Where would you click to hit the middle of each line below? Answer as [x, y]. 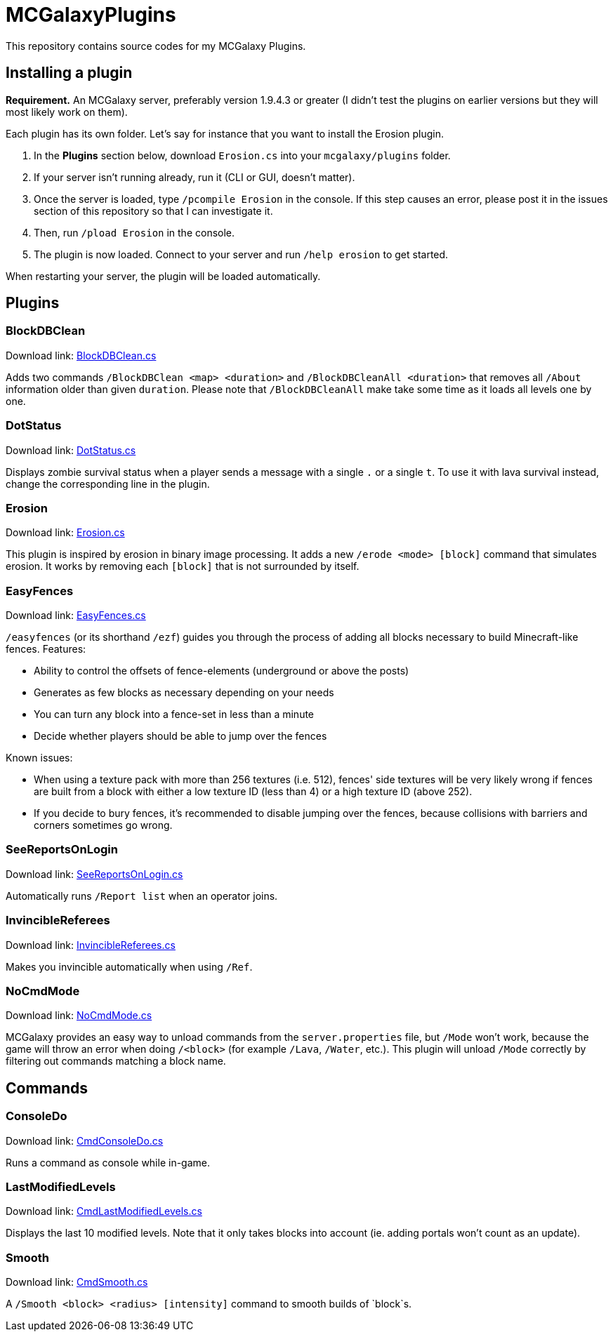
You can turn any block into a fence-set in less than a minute [174, 714]
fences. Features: [46, 649]
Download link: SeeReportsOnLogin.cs [94, 874]
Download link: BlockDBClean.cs [81, 355]
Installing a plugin [69, 73]
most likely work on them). [67, 112]
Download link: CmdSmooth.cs [77, 1282]
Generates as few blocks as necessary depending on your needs [184, 693]
